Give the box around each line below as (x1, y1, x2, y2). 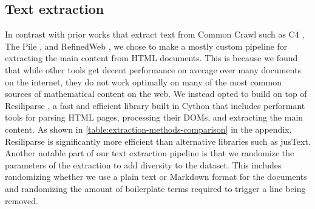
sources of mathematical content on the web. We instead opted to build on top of (5, 87, 307, 100)
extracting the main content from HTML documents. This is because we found (5, 51, 298, 64)
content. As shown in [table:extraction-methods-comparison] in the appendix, (5, 122, 292, 135)
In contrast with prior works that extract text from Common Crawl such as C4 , (5, 28, 305, 41)
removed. (5, 194, 38, 207)
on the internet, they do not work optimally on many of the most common (5, 75, 282, 88)
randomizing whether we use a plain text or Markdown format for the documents (5, 170, 307, 183)
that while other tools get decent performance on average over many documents (5, 63, 301, 76)
